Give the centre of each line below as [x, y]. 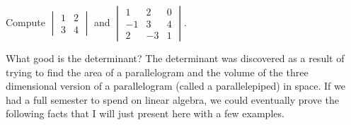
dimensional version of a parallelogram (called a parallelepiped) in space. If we [175, 86]
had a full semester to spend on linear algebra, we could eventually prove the [172, 99]
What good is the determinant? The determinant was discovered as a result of [175, 58]
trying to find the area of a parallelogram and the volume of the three [157, 72]
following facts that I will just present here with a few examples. [145, 113]
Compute [25, 22]
